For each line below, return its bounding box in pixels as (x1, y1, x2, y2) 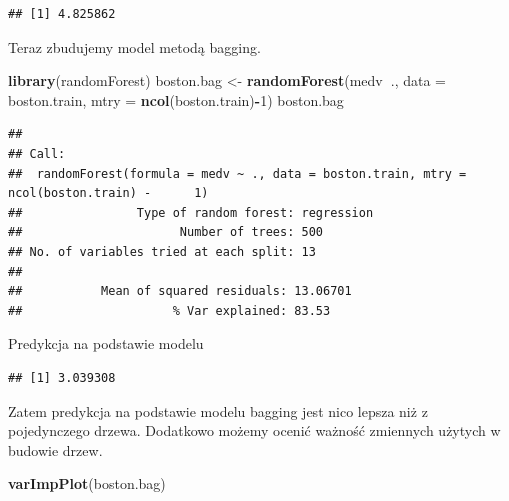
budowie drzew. (8, 439, 103, 460)
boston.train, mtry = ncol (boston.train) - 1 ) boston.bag (8, 89, 344, 110)
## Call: (8, 146, 66, 161)
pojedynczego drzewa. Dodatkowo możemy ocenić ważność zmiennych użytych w (8, 420, 501, 441)
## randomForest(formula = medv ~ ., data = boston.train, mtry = (8, 166, 467, 181)
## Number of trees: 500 (8, 225, 323, 240)
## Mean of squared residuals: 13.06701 (8, 284, 352, 299)
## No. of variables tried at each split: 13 (8, 244, 316, 259)
